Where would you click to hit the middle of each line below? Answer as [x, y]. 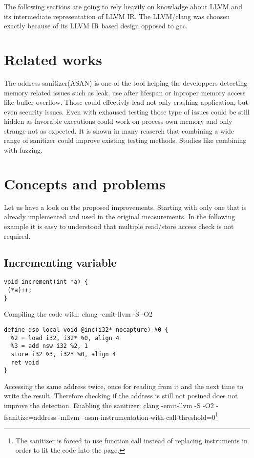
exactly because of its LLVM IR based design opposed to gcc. [96, 26]
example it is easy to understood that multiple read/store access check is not [119, 226]
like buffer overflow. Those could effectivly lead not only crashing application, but [126, 102]
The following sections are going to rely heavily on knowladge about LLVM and [123, 6]
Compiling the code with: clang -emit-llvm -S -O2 [78, 314]
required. [17, 236]
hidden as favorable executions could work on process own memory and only [118, 121]
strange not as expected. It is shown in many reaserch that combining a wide [119, 130]
